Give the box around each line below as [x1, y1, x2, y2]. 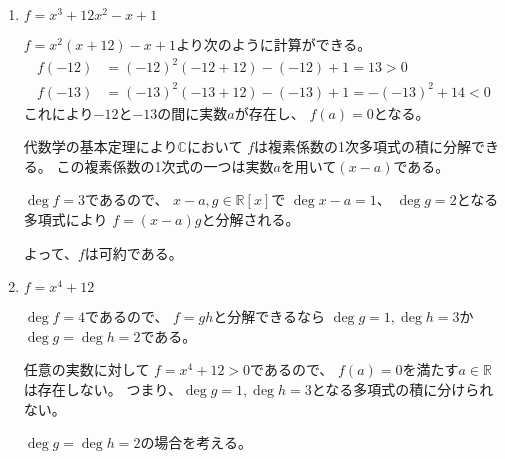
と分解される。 [201, 209, 300, 230]
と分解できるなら [213, 306, 326, 327]
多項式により [23, 209, 108, 230]
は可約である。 [84, 242, 183, 263]
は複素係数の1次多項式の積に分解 [254, 136, 471, 157]
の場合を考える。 [140, 432, 252, 453]
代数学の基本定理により [23, 136, 178, 157]
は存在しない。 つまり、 [23, 379, 182, 399]
